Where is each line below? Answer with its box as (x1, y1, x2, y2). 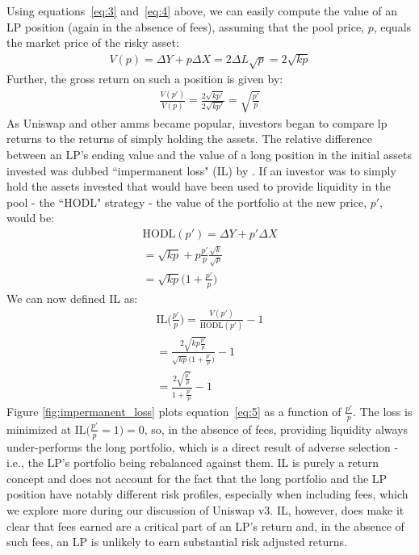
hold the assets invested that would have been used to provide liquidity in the (6, 178, 392, 195)
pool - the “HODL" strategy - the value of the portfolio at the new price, (6, 193, 367, 210)
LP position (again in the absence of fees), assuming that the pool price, (6, 18, 364, 35)
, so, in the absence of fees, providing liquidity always (144, 420, 409, 437)
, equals (373, 18, 412, 35)
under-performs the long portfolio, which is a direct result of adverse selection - (6, 438, 399, 455)
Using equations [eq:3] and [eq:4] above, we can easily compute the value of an (6, 2, 398, 19)
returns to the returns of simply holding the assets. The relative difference (6, 130, 372, 147)
